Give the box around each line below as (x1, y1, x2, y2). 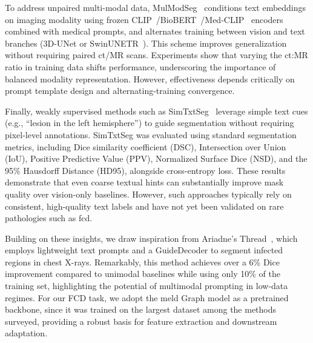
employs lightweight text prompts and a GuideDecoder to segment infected (5, 244, 283, 256)
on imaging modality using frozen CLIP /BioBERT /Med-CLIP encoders (5, 13, 283, 25)
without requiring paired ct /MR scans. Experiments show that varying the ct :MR (5, 48, 308, 61)
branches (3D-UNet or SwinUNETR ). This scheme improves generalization (5, 36, 287, 49)
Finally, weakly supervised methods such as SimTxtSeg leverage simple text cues (5, 104, 308, 117)
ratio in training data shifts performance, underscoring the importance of (5, 60, 276, 73)
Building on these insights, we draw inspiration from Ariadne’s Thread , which (5, 231, 298, 244)
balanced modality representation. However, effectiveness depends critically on (5, 72, 295, 85)
